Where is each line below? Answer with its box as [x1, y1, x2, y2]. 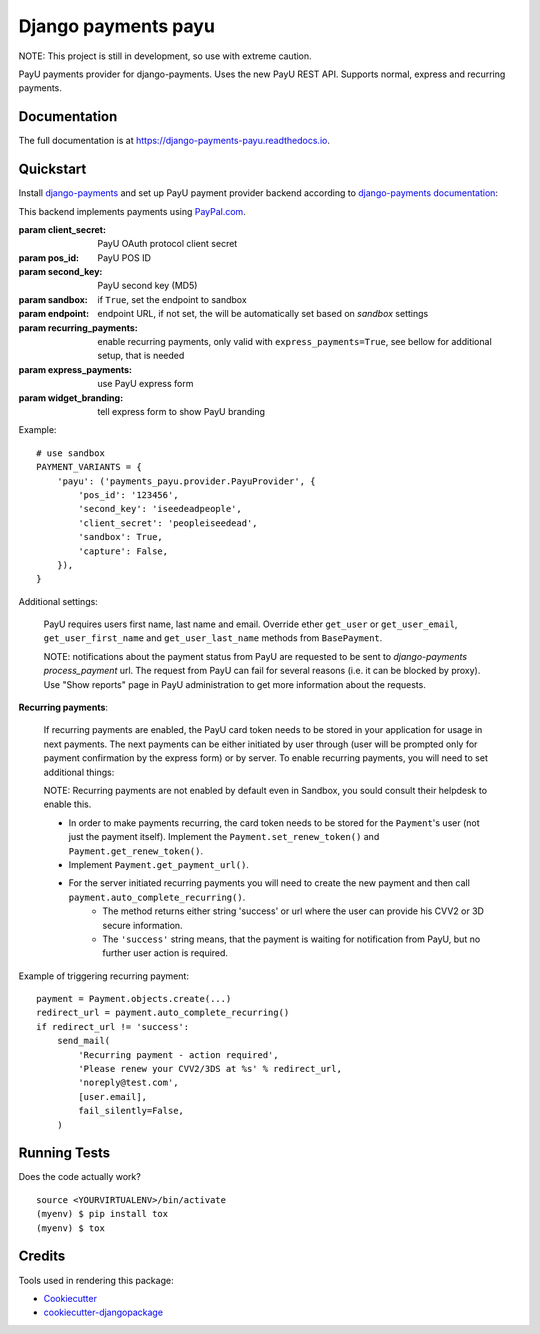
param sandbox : [18, 293, 89, 305]
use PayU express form [97, 378, 194, 390]
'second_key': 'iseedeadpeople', [78, 503, 242, 515]
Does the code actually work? [18, 1171, 142, 1183]
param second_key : [18, 266, 103, 278]
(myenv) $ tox [36, 1222, 105, 1234]
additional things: [43, 766, 115, 778]
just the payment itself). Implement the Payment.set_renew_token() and [68, 831, 380, 843]
